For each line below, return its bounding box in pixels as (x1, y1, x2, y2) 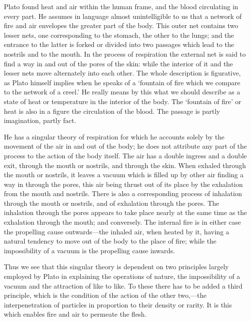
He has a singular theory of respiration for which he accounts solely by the (4, 131, 224, 141)
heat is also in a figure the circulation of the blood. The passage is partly (4, 106, 220, 116)
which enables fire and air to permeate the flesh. (4, 309, 147, 319)
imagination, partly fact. (4, 115, 76, 125)
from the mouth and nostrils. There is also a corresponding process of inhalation (4, 188, 242, 199)
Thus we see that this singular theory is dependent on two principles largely (4, 261, 229, 272)
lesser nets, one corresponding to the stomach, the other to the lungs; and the (4, 30, 234, 40)
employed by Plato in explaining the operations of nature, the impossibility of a (4, 271, 240, 281)
